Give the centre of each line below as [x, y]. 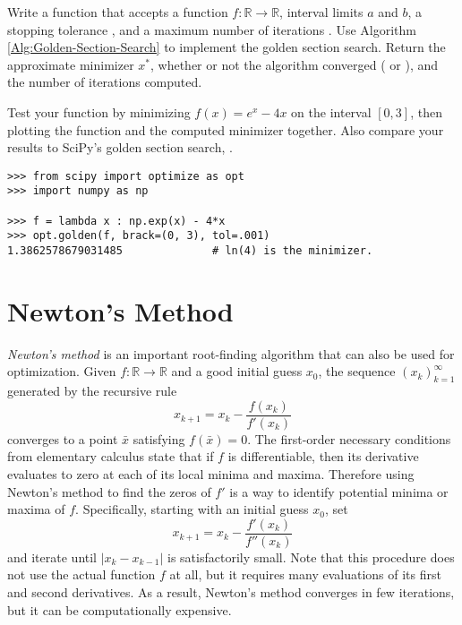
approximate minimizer [71, 64]
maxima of [36, 509]
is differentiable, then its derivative [323, 456]
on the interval [331, 111]
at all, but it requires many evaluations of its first [305, 574]
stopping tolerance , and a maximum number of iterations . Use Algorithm [212, 29]
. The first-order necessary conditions [349, 438]
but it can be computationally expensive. [120, 609]
